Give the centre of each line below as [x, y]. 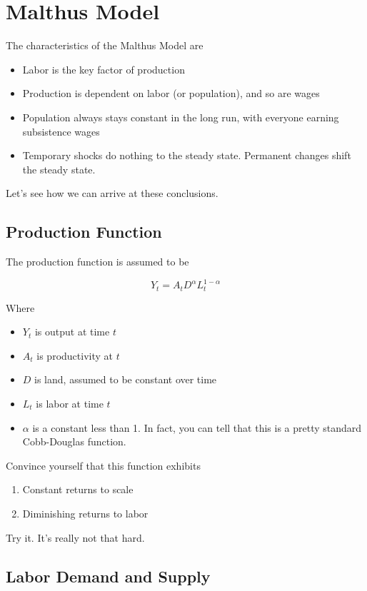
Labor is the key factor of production [104, 69]
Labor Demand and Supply [108, 576]
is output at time [72, 332]
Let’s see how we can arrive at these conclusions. [112, 193]
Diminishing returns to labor [85, 513]
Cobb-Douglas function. [74, 441]
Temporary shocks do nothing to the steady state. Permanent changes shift [187, 155]
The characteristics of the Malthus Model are [105, 45]
